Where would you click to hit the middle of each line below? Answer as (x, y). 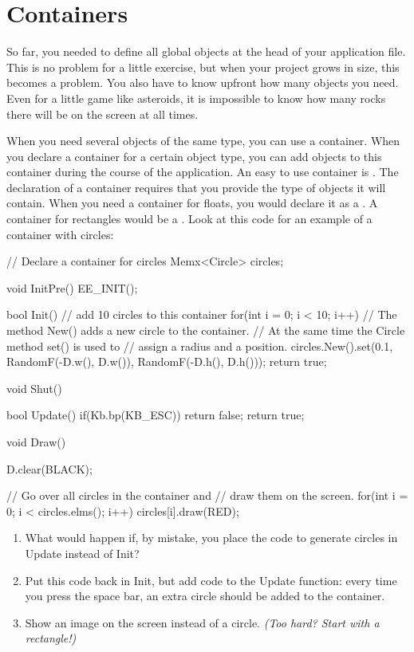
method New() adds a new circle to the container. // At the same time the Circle (206, 330)
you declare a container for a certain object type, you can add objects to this (194, 156)
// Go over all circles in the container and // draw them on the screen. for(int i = (207, 495)
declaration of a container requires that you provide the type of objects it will (196, 187)
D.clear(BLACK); (49, 468)
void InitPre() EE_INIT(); (72, 287)
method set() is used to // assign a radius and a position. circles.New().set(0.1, (200, 346)
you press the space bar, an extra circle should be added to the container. (205, 596)
